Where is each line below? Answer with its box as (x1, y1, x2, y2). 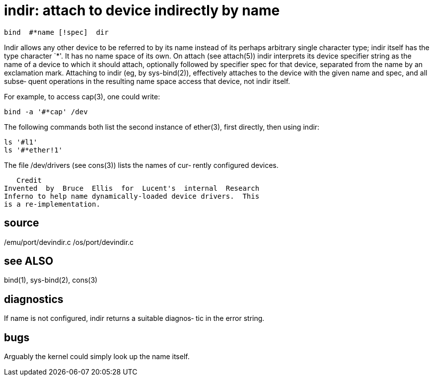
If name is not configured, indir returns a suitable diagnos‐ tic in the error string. (4, 314, 265, 323)
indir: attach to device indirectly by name (4, 2, 280, 19)
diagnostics (4, 293, 64, 305)
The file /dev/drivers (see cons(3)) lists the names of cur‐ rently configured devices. (4, 160, 279, 169)
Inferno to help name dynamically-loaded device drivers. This (4, 192, 260, 200)
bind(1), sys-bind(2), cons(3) (4, 276, 98, 285)
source (4, 217, 39, 229)
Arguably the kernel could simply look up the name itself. (4, 352, 190, 361)
